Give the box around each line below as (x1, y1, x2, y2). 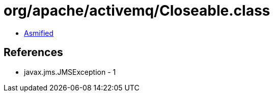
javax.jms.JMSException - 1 (24, 67, 116, 76)
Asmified (24, 28, 54, 37)
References (4, 46, 63, 59)
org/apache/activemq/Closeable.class (4, 2, 270, 19)
